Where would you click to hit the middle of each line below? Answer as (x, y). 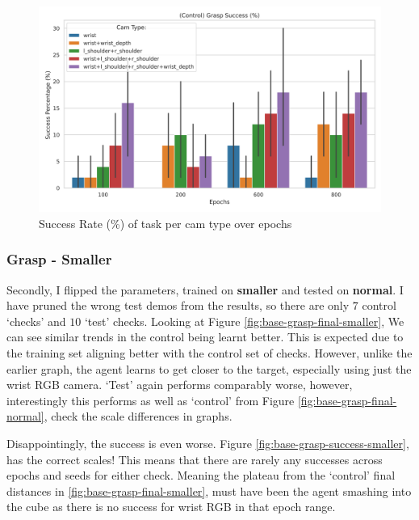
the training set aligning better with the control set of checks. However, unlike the (209, 353)
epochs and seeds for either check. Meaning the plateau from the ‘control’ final (201, 475)
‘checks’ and (36, 321)
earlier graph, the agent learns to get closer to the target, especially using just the (209, 368)
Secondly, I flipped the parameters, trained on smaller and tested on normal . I (205, 289)
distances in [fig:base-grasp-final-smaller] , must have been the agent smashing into (209, 490)
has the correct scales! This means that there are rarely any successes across (195, 459)
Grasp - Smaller (59, 259)
